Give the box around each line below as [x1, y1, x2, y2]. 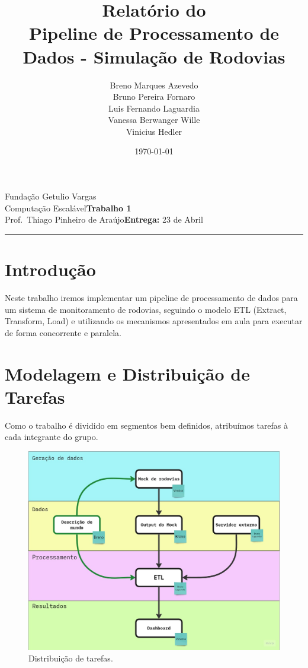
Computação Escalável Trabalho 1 [5, 201, 131, 214]
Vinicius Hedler [126, 125, 182, 137]
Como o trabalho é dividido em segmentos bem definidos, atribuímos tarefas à [5, 419, 288, 431]
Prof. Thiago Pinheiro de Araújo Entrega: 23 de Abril [5, 213, 203, 226]
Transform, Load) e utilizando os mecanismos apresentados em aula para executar [5, 315, 303, 327]
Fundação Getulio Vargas [5, 190, 97, 202]
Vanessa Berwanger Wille [108, 113, 200, 126]
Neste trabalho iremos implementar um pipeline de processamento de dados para [5, 291, 298, 303]
